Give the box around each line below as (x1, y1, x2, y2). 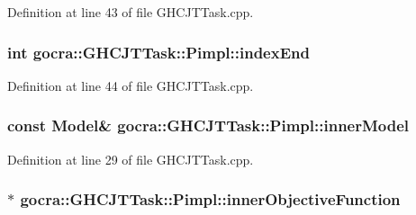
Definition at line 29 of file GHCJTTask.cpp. (7, 149, 254, 168)
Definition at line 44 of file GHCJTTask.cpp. (7, 76, 254, 94)
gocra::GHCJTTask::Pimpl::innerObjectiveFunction (20, 188, 401, 211)
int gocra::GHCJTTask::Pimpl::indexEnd (7, 40, 310, 63)
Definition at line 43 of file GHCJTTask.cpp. (7, 3, 254, 21)
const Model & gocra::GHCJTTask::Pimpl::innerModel (7, 114, 410, 137)
